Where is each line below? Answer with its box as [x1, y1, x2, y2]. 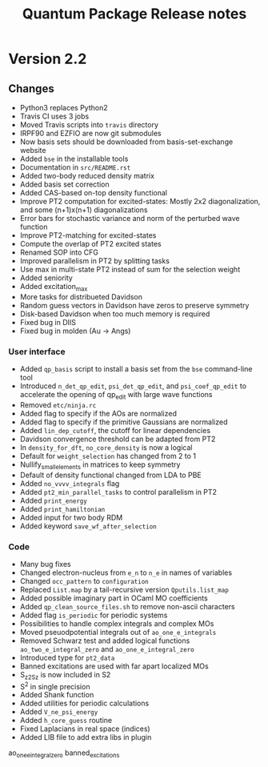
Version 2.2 [8, 50, 87, 68]
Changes [8, 82, 54, 95]
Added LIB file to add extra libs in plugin [19, 733, 152, 742]
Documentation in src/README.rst [19, 163, 131, 172]
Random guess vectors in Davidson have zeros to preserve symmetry [19, 300, 250, 310]
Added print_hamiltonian [19, 504, 106, 513]
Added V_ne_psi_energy [19, 707, 98, 717]
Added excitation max [19, 282, 88, 293]
